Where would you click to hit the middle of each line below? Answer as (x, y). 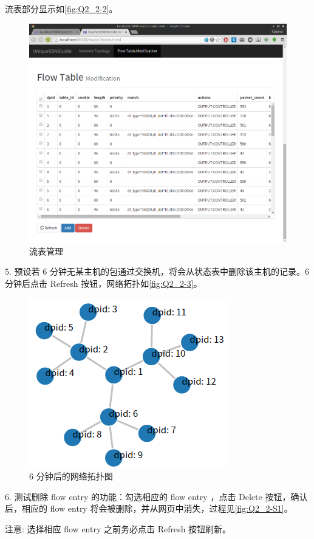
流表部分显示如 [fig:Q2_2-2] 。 (61, 9)
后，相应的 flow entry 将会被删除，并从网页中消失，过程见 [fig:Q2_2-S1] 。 (149, 508)
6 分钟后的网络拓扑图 (71, 476)
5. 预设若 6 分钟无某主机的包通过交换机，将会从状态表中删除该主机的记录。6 (157, 271)
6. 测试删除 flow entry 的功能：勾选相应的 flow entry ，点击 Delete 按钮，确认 (156, 496)
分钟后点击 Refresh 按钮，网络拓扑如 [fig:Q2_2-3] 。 (104, 283)
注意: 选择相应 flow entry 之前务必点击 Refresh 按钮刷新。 (118, 528)
